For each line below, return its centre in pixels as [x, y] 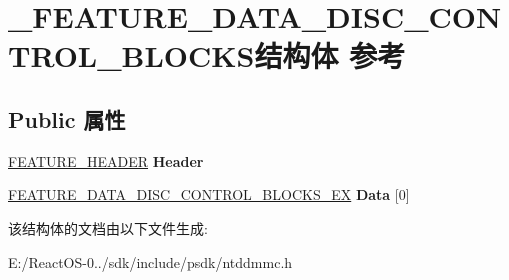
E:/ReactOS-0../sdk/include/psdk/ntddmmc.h [150, 261]
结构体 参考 [330, 55]
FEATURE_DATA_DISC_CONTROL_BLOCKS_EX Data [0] [209, 194]
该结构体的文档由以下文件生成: [108, 227]
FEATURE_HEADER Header [106, 160]
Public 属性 [67, 118]
